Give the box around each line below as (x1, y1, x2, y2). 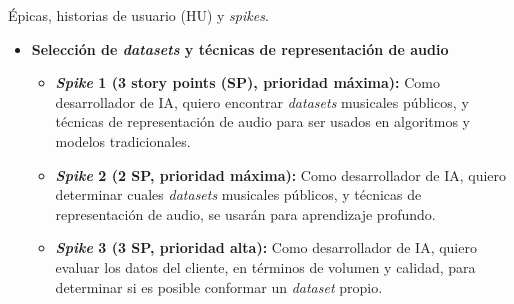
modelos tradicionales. (55, 130, 191, 151)
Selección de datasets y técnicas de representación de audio (31, 38, 449, 59)
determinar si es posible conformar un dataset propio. (55, 276, 383, 297)
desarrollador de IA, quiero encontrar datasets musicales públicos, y (55, 91, 469, 112)
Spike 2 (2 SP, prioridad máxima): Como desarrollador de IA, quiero (55, 164, 507, 185)
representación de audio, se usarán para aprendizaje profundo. (55, 203, 436, 224)
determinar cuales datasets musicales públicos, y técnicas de (55, 184, 422, 205)
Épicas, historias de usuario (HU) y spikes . (8, 5, 269, 25)
